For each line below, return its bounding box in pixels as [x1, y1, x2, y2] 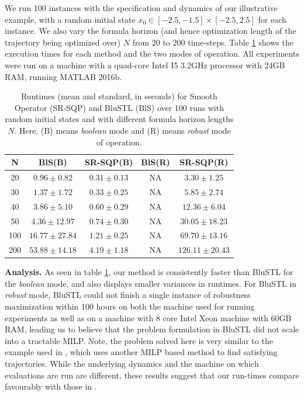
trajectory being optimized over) [5, 36, 121, 48]
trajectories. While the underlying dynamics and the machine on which [5, 357, 259, 370]
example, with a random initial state [5, 13, 136, 25]
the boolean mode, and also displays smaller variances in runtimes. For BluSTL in [5, 277, 297, 289]
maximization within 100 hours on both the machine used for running [5, 300, 255, 312]
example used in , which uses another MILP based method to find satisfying [5, 346, 278, 358]
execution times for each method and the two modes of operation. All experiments [5, 47, 299, 60]
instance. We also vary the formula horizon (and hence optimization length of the [5, 25, 296, 37]
